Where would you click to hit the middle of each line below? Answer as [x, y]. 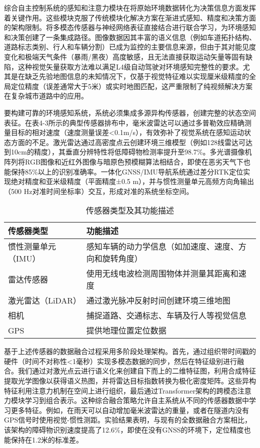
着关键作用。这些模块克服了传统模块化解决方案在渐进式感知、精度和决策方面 [130, 17]
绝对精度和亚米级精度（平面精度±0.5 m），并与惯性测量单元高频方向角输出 [132, 181]
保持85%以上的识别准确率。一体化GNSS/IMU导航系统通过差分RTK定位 [127, 171]
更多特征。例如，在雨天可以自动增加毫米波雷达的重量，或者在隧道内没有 [130, 410]
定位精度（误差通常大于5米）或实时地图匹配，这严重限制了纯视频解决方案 [131, 86]
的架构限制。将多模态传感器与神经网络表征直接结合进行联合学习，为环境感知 [130, 27]
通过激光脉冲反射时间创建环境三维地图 [158, 300]
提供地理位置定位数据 [126, 330]
